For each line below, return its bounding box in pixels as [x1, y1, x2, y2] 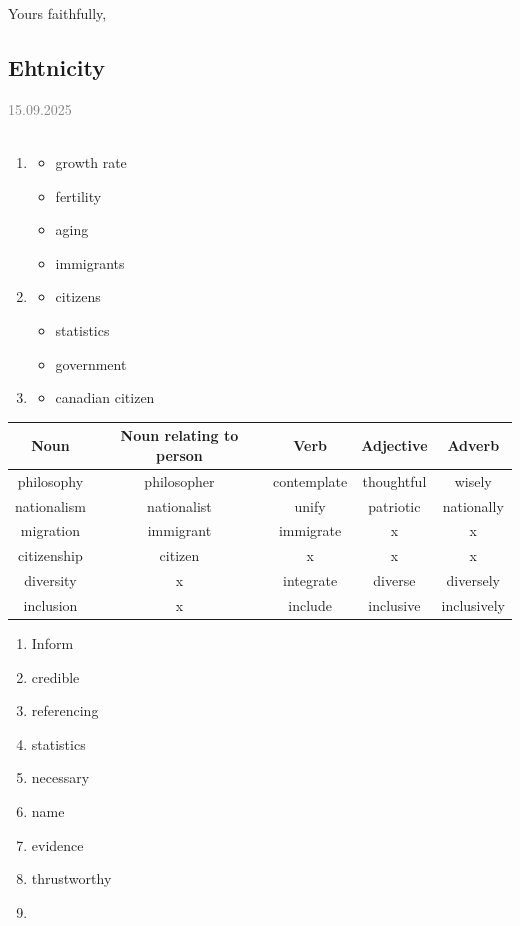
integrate [283, 570, 338, 591]
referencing [31, 700, 99, 721]
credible [31, 666, 80, 687]
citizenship [18, 545, 83, 566]
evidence [31, 834, 84, 855]
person [156, 444, 203, 465]
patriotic [368, 495, 421, 516]
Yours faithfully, [8, 3, 107, 23]
